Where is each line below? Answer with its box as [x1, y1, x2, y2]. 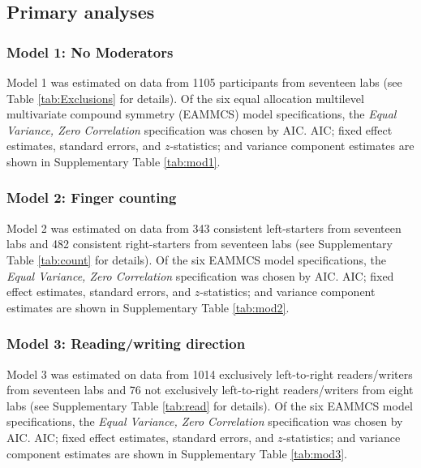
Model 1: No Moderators [6, 41, 174, 62]
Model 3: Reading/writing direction [6, 333, 246, 354]
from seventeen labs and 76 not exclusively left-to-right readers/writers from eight [6, 381, 414, 398]
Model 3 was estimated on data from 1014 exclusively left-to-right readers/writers [6, 365, 413, 382]
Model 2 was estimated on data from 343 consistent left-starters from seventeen [6, 219, 402, 236]
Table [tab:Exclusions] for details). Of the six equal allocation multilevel [6, 89, 364, 106]
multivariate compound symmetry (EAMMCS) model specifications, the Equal [6, 105, 397, 122]
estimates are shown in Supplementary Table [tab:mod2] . [6, 298, 290, 316]
